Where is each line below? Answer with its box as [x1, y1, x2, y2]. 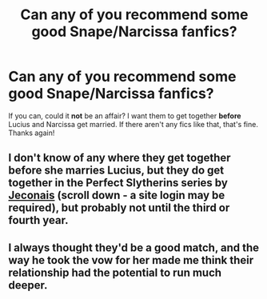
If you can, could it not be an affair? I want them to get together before [8, 110, 241, 121]
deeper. [8, 278, 48, 292]
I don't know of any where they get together [8, 151, 231, 165]
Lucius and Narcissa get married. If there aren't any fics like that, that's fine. [8, 119, 258, 129]
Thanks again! [8, 128, 55, 138]
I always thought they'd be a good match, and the [8, 241, 260, 254]
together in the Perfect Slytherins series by [8, 176, 228, 189]
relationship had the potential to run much [8, 265, 222, 279]
